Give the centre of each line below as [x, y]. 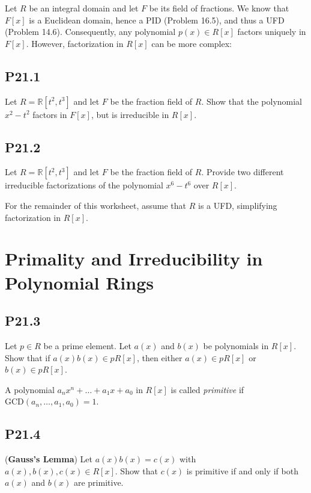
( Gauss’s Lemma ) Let [49, 459]
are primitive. [98, 482]
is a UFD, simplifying [238, 205]
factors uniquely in [272, 32]
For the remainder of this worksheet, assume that [96, 205]
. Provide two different [243, 172]
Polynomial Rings [79, 282]
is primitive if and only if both [242, 470]
